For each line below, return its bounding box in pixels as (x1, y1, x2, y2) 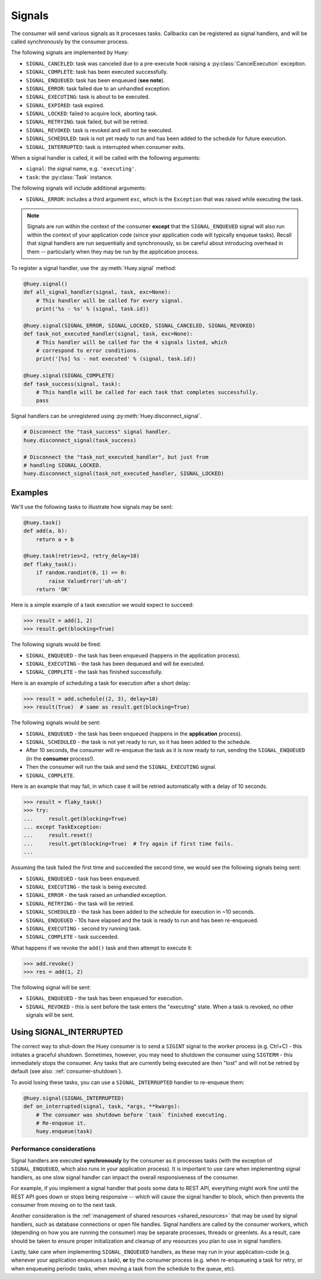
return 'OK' (36, 586, 71, 592)
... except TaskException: (23, 824, 102, 831)
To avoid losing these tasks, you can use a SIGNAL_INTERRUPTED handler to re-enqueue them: (11, 1079, 245, 1086)
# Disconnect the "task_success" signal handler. (23, 429, 171, 435)
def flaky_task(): (23, 561, 77, 567)
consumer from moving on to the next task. (11, 1201, 117, 1208)
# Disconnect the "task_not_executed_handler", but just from (23, 454, 209, 460)
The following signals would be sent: (11, 719, 101, 727)
